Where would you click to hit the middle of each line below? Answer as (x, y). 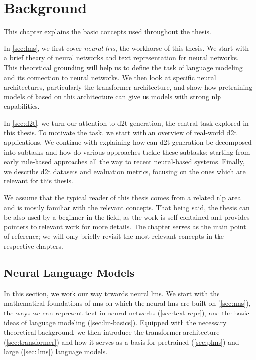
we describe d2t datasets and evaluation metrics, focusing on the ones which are (125, 171)
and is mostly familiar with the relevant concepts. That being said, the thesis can (127, 207)
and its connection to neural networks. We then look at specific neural (110, 77)
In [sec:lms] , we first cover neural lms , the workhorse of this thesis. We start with (126, 48)
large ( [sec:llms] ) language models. (56, 351)
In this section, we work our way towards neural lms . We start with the (112, 293)
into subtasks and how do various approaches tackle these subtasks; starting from (127, 152)
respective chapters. (34, 246)
